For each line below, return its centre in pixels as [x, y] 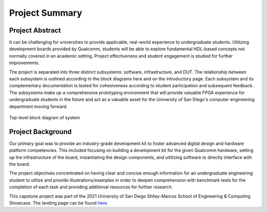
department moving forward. [38, 106]
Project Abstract [35, 30]
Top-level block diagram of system [44, 117]
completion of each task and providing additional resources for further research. [91, 187]
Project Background [40, 131]
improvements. [24, 63]
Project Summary [46, 13]
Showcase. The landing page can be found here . [59, 203]
